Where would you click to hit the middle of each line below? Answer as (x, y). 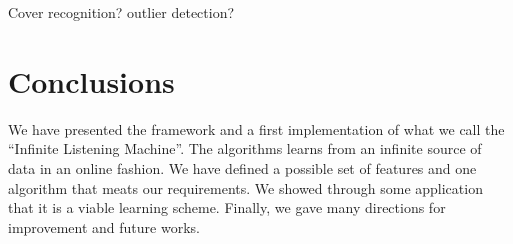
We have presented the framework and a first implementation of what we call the (256, 128)
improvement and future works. (104, 226)
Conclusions (91, 80)
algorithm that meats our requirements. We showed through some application (245, 187)
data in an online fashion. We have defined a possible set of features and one (242, 167)
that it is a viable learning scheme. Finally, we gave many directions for (227, 207)
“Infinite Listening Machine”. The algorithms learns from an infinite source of (245, 148)
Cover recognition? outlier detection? (121, 12)
